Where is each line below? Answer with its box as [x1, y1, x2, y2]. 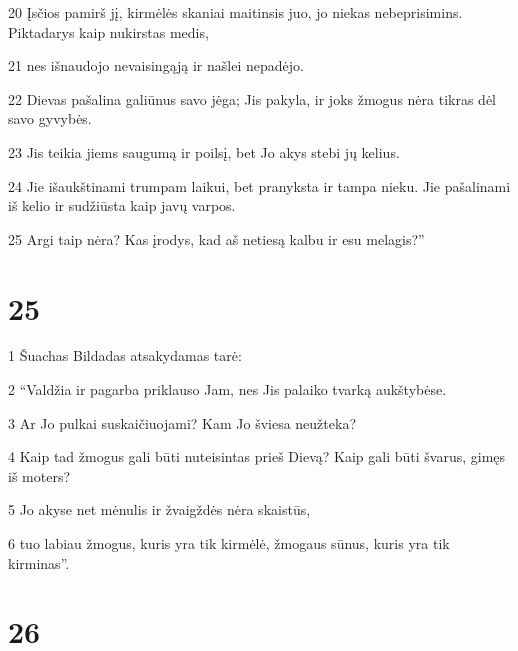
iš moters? [8, 465, 71, 486]
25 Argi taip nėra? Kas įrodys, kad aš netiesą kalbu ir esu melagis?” [8, 228, 425, 249]
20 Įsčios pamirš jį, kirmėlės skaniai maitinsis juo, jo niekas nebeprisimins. [8, 2, 463, 22]
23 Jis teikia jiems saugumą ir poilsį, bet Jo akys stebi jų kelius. [8, 141, 400, 162]
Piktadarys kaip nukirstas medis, [8, 21, 209, 42]
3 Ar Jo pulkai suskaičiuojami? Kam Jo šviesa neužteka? [8, 412, 356, 433]
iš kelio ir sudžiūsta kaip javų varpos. [8, 195, 236, 216]
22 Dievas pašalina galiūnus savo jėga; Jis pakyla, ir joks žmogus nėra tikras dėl [8, 88, 496, 109]
